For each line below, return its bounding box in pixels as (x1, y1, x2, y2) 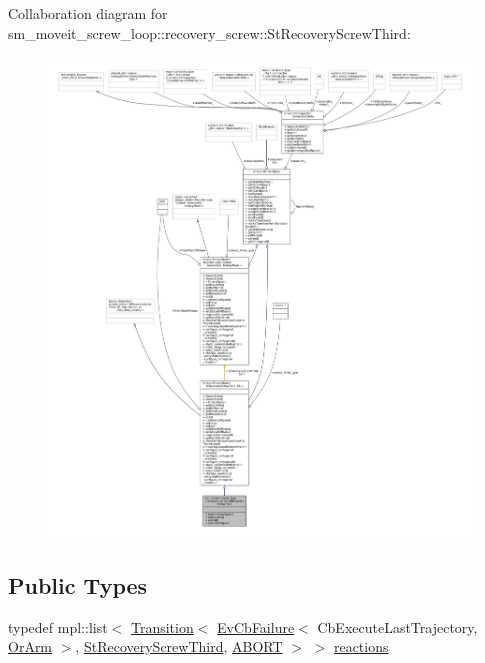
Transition (130, 616, 194, 637)
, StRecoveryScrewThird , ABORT (75, 636, 283, 657)
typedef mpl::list (8, 616, 108, 637)
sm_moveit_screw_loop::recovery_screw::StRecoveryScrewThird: (8, 22, 411, 43)
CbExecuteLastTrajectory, (317, 616, 478, 637)
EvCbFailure (217, 616, 295, 637)
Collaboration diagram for (8, 3, 168, 23)
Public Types (8, 569, 148, 600)
